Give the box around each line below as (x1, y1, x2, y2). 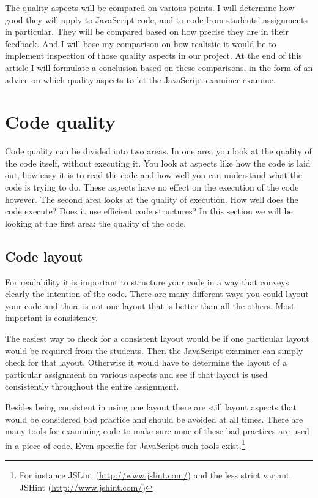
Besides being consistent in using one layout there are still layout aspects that (5, 400, 297, 413)
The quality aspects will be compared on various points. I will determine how (5, 1, 295, 13)
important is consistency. (5, 311, 98, 324)
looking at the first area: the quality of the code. (5, 216, 187, 229)
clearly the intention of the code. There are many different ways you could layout (5, 287, 309, 300)
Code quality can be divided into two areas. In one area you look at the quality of (5, 145, 312, 157)
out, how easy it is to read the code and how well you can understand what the (5, 168, 303, 181)
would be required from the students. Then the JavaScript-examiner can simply (5, 344, 303, 357)
